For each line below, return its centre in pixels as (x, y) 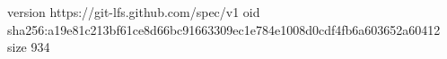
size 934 (29, 47)
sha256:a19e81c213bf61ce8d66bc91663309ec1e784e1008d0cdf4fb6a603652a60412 (224, 29)
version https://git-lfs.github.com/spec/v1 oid (134, 12)
